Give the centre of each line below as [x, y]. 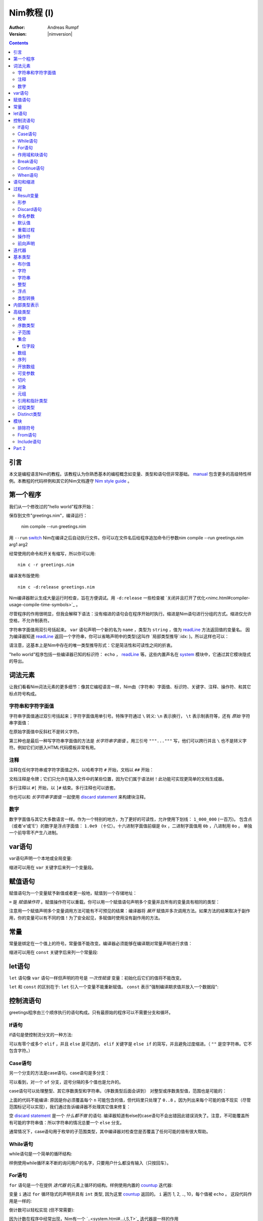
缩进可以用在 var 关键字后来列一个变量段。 [53, 867]
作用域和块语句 [33, 154]
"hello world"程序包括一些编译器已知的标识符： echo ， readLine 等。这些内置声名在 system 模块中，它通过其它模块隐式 [130, 654]
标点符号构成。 [24, 694]
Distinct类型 [29, 414]
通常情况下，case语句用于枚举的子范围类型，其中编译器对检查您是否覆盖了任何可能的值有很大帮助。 [110, 1132]
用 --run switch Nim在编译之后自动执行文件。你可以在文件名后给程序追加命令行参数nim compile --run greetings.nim [126, 538]
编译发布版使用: [25, 576]
